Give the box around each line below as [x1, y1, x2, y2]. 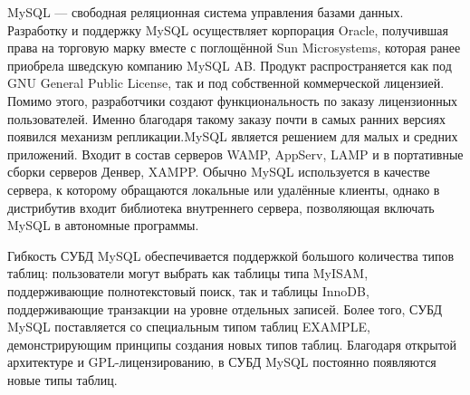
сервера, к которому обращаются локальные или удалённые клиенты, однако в [7, 179, 440, 198]
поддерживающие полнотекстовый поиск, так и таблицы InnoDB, [7, 281, 369, 300]
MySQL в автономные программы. [7, 216, 199, 235]
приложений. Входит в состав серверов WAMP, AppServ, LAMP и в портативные [7, 144, 464, 163]
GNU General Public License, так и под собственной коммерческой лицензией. [7, 73, 445, 92]
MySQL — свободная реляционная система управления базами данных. [7, 3, 404, 21]
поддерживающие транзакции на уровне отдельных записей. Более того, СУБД [7, 299, 443, 318]
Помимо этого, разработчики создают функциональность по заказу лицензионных [7, 91, 458, 110]
